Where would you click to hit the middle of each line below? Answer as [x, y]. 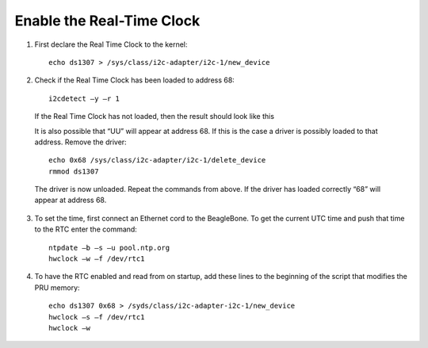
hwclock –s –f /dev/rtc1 [97, 317]
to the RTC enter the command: [86, 229]
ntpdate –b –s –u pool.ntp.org [109, 247]
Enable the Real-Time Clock [107, 21]
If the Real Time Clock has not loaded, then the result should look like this [155, 117]
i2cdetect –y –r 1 [84, 98]
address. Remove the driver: [80, 142]
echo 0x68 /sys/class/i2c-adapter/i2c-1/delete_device [157, 160]
